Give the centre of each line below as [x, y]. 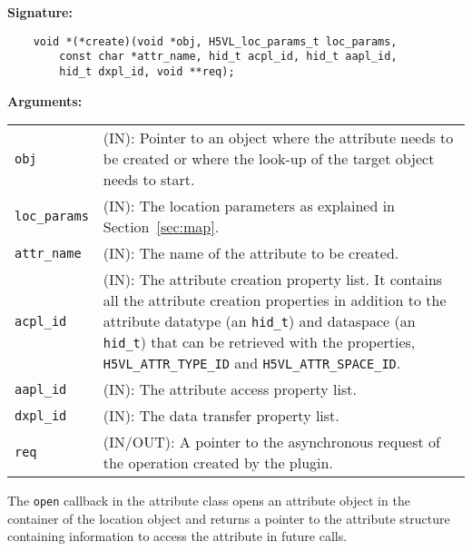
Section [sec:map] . [161, 227]
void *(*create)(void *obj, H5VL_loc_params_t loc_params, [215, 41]
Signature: [40, 12]
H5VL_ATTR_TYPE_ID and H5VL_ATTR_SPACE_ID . [252, 363]
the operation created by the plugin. [218, 463]
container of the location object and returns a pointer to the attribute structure [229, 518]
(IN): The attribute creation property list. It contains [273, 280]
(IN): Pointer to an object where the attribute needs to [278, 138]
